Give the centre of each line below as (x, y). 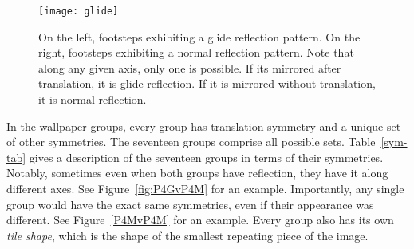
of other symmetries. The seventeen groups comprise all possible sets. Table (191, 142)
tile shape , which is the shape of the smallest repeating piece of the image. (187, 235)
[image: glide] (79, 11)
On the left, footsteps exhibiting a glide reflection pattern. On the (199, 36)
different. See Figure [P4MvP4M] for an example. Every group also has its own (200, 220)
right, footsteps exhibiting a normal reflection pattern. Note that (196, 52)
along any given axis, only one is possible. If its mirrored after (190, 67)
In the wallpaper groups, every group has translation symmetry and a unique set (204, 126)
